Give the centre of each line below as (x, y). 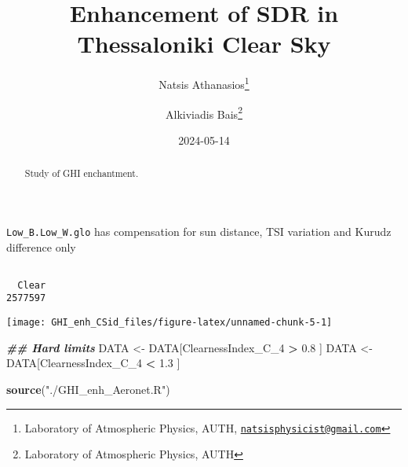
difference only (41, 246)
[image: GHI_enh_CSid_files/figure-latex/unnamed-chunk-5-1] (169, 323)
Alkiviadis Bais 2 (204, 112)
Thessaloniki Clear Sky (204, 44)
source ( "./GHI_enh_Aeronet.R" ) (88, 389)
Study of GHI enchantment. (82, 173)
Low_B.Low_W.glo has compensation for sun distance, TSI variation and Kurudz (199, 231)
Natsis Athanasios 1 (204, 83)
